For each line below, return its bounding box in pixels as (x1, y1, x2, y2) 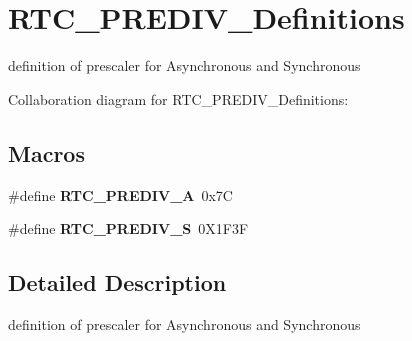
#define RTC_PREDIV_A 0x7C (8, 184, 233, 205)
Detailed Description (8, 267, 227, 298)
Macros (8, 137, 85, 168)
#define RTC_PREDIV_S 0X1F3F (8, 218, 249, 239)
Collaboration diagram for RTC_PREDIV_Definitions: (8, 88, 349, 109)
